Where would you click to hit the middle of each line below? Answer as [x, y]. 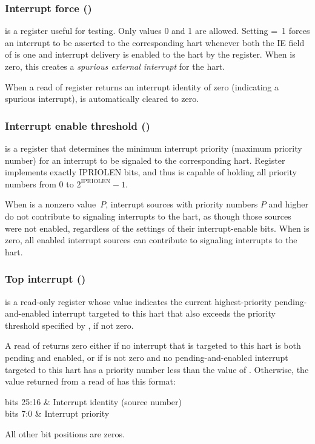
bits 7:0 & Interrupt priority [57, 413]
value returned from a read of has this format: [90, 381]
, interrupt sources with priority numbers [182, 204]
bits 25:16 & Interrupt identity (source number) [93, 401]
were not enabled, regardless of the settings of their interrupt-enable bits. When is [157, 228]
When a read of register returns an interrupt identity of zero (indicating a [142, 86]
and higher [288, 204]
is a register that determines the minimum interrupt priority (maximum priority [154, 148]
